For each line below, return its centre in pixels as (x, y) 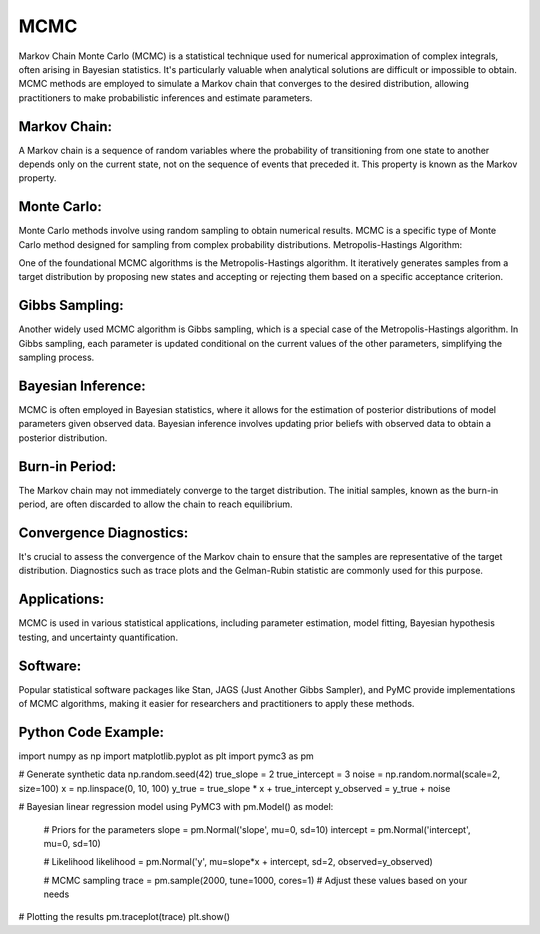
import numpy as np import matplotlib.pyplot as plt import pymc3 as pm (166, 756)
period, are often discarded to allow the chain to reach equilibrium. (155, 504)
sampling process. (56, 357)
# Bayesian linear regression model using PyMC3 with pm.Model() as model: (176, 807)
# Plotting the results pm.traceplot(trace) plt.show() (124, 917)
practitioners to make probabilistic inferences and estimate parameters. (165, 97)
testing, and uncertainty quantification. (98, 637)
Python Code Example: (91, 731)
